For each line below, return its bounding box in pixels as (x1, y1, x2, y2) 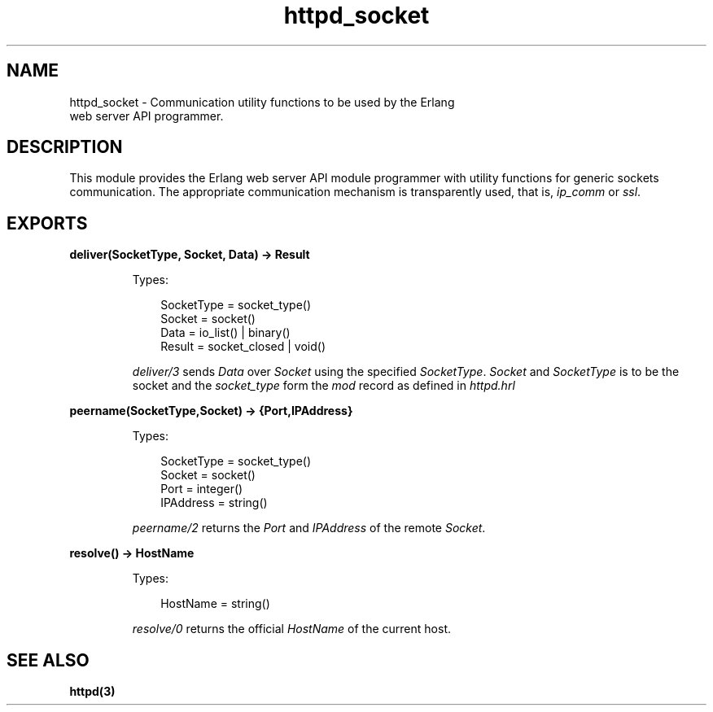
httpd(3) (69, 684, 116, 699)
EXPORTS (7, 212, 88, 234)
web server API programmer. (69, 108, 224, 123)
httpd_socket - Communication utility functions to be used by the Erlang (69, 94, 455, 109)
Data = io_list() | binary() (160, 325, 291, 340)
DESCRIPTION (7, 137, 123, 158)
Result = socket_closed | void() (160, 339, 326, 354)
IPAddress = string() (160, 496, 268, 510)
